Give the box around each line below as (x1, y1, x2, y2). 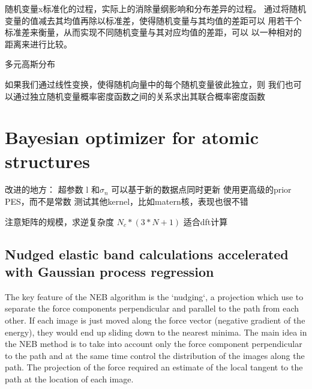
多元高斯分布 (5, 58, 55, 70)
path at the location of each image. (5, 373, 134, 385)
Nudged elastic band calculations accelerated (5, 244, 289, 263)
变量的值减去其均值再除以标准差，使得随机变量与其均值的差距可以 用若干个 (5, 14, 302, 26)
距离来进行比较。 (5, 37, 72, 50)
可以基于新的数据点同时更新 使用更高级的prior (111, 183, 292, 196)
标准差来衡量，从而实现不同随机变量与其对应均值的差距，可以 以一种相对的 (5, 26, 302, 38)
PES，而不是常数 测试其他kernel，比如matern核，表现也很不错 (5, 195, 248, 208)
